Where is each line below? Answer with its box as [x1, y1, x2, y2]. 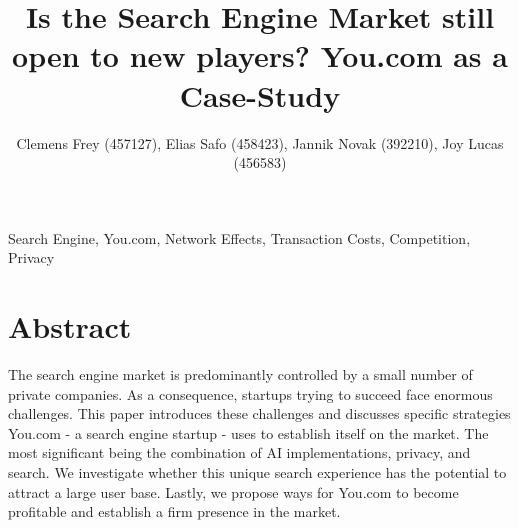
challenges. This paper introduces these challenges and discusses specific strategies [8, 403, 511, 424]
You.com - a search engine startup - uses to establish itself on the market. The [8, 422, 489, 443]
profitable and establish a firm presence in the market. [8, 501, 341, 522]
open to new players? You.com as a [12, 35, 508, 76]
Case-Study [179, 74, 341, 115]
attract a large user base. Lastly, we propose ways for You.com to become [8, 481, 459, 502]
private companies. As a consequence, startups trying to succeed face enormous [8, 383, 493, 404]
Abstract [8, 306, 132, 347]
